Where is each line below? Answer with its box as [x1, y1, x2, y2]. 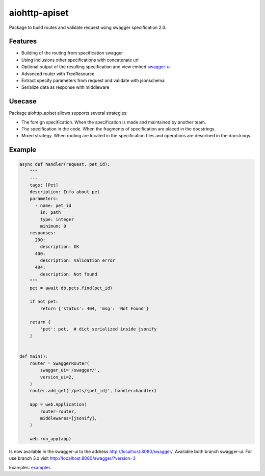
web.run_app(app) [29, 436, 72, 442]
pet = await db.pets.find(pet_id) [29, 285, 113, 291]
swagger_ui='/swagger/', [40, 368, 100, 373]
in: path [40, 210, 61, 215]
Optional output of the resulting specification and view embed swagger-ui [21, 64, 171, 70]
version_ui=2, [40, 374, 74, 380]
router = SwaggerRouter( [29, 360, 90, 366]
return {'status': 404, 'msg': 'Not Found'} [40, 305, 149, 311]
